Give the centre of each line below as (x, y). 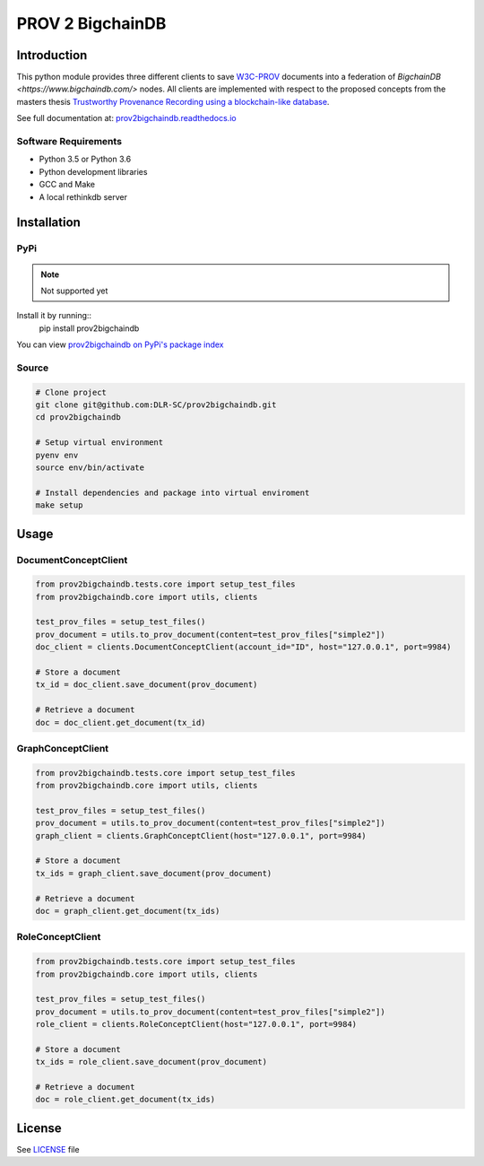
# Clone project (71, 392)
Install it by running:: (54, 316)
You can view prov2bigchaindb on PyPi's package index (120, 344)
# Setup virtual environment (99, 443)
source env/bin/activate (90, 467)
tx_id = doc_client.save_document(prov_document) (147, 685)
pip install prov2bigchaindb (89, 328)
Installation (48, 223)
